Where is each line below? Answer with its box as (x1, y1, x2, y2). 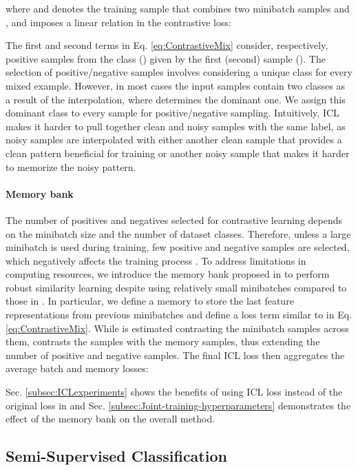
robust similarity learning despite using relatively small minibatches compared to (6, 280, 347, 294)
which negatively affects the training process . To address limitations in (6, 253, 306, 267)
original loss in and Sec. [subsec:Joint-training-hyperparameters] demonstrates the (6, 398, 351, 412)
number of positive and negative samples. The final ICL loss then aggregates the (6, 347, 345, 362)
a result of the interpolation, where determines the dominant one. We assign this (6, 92, 346, 106)
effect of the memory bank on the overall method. (6, 411, 215, 426)
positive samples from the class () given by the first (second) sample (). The (6, 51, 326, 65)
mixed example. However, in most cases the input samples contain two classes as (6, 78, 345, 92)
